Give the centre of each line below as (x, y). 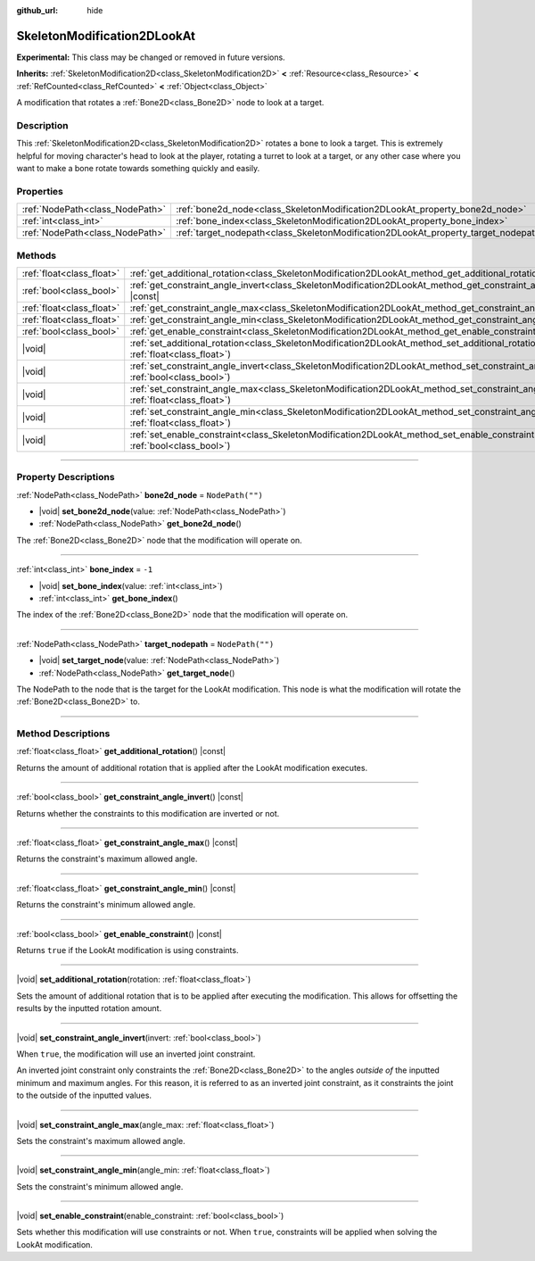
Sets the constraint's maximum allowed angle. (101, 1141)
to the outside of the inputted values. (84, 1095)
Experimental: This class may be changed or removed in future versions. (151, 57)
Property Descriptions (66, 477)
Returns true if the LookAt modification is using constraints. (128, 950)
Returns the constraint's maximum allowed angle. (107, 859)
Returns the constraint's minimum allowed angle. (106, 905)
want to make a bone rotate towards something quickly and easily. (138, 168)
